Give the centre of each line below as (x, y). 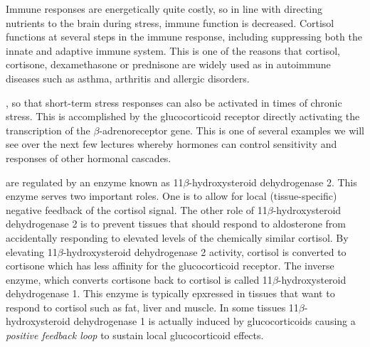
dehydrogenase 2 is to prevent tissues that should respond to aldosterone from (176, 224)
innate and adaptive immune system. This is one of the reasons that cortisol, (173, 50)
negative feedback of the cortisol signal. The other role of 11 (137, 209)
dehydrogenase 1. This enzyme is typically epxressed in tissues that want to (170, 293)
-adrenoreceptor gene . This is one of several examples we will (232, 130)
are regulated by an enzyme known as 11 (95, 182)
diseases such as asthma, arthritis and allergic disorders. (128, 78)
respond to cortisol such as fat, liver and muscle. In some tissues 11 (152, 307)
